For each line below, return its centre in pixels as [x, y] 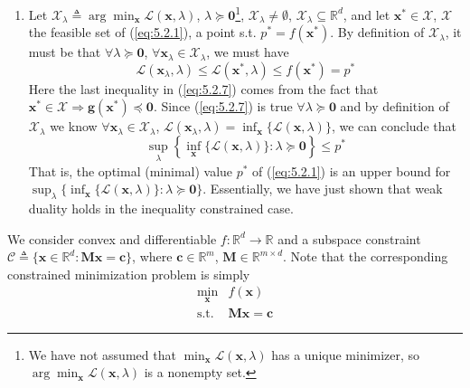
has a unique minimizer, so [346, 354]
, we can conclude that [394, 126]
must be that [65, 52]
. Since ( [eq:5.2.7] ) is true [223, 106]
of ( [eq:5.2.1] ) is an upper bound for [352, 170]
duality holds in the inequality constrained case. [161, 208]
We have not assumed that [102, 354]
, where [152, 256]
